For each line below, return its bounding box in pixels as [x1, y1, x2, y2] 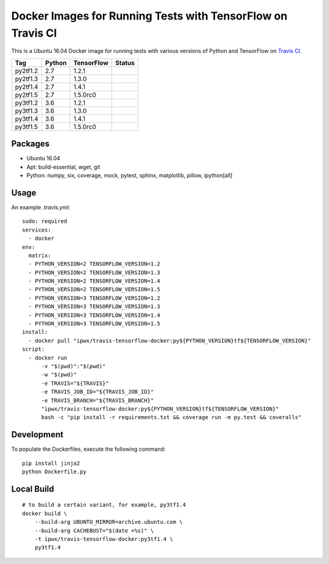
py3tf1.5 [15, 122, 38, 131]
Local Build [11, 484, 54, 494]
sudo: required [22, 218, 68, 225]
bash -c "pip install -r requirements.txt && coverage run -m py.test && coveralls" [41, 414, 302, 421]
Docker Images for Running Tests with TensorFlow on [11, 9, 288, 23]
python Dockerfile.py [22, 468, 87, 475]
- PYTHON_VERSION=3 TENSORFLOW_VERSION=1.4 [28, 311, 161, 319]
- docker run [28, 354, 68, 361]
